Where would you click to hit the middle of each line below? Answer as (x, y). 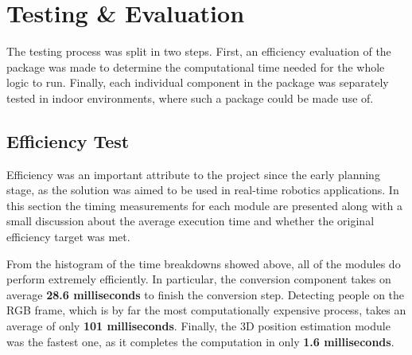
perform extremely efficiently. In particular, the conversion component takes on (199, 279)
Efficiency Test (68, 140)
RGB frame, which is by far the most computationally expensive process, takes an (206, 310)
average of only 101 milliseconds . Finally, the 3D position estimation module (198, 326)
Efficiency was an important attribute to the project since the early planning (193, 174)
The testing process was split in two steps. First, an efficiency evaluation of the (199, 51)
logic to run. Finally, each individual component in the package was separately (198, 82)
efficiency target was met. (68, 237)
